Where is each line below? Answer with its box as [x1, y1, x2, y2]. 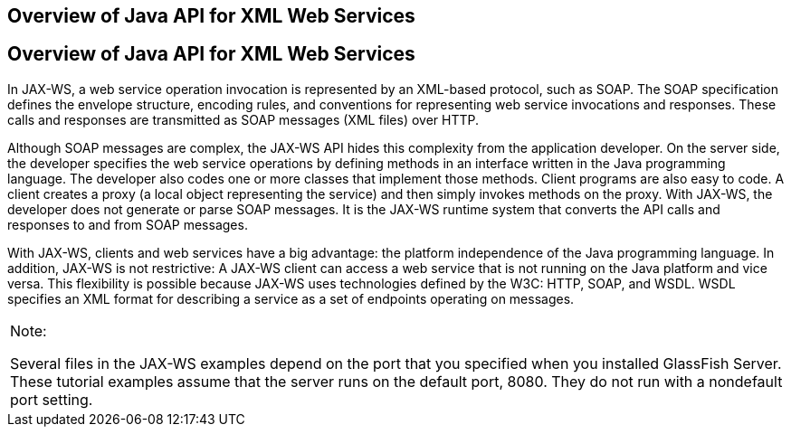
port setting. [10, 390, 93, 409]
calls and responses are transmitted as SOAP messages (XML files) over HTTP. [7, 111, 480, 127]
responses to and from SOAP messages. [7, 216, 248, 232]
